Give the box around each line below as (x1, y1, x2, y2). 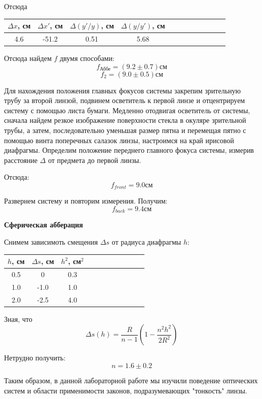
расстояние (4, 154, 38, 165)
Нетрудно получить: (4, 352, 66, 363)
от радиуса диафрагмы (111, 237, 181, 247)
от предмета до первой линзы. (48, 154, 141, 165)
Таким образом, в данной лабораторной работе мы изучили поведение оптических (4, 375, 258, 385)
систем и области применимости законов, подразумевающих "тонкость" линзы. (4, 385, 247, 395)
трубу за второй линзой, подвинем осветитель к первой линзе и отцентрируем (4, 95, 245, 106)
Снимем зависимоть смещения (4, 237, 98, 247)
